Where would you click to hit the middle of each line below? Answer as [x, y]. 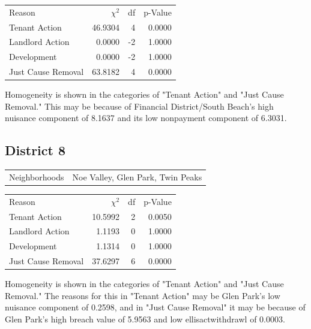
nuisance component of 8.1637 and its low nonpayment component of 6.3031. [146, 118]
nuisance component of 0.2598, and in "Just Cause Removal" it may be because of [155, 307]
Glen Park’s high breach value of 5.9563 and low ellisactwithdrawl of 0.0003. [145, 319]
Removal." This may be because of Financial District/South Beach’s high [139, 106]
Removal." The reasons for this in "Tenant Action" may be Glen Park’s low [143, 295]
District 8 [35, 150]
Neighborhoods [37, 176]
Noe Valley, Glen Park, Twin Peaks [137, 176]
